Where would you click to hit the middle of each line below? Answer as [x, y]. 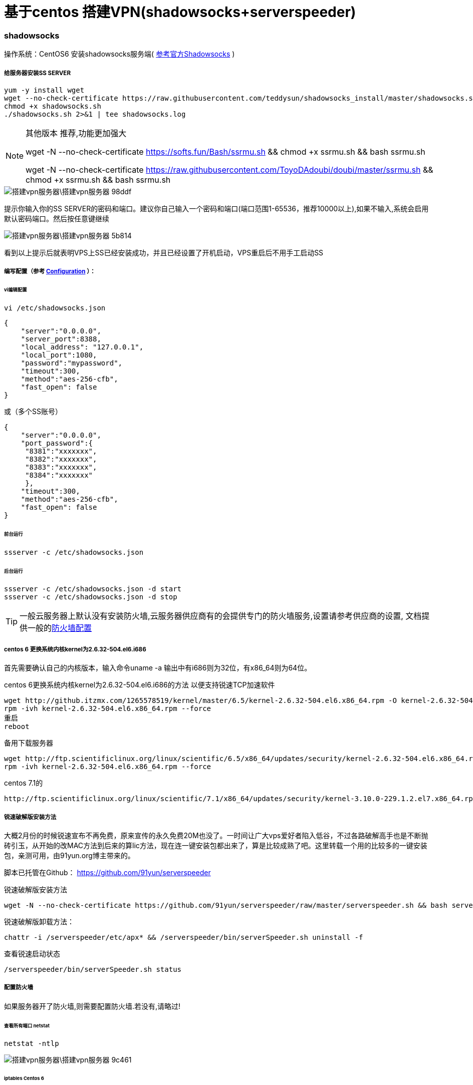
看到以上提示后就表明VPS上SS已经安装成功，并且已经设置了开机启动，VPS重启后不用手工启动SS [164, 252]
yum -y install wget [44, 90]
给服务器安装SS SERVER [38, 73]
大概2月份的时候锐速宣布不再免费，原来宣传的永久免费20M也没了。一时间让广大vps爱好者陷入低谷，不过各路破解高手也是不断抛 [216, 835]
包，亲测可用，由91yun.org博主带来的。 [69, 855]
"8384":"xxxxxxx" [59, 475]
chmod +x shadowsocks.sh [53, 106]
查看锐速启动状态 [32, 953]
